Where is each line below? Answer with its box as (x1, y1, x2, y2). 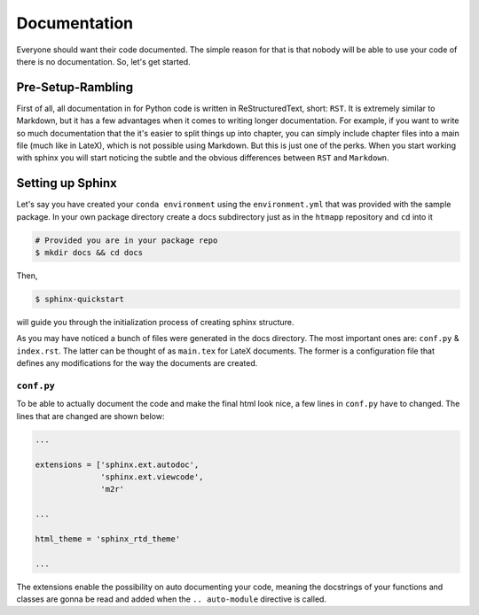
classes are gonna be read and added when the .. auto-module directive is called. (16, 594, 327, 604)
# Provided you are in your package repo (35, 235, 218, 245)
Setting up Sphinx (16, 175, 117, 191)
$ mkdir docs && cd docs (35, 248, 144, 258)
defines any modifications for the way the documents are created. (16, 358, 258, 369)
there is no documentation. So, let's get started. (16, 56, 191, 66)
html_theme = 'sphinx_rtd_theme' (35, 533, 181, 544)
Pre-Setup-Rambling (16, 80, 134, 95)
